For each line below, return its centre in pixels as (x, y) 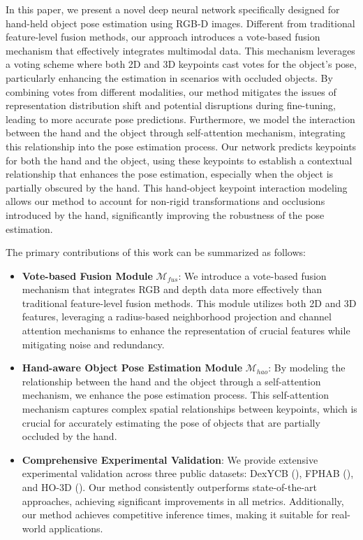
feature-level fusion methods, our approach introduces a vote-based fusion (163, 37)
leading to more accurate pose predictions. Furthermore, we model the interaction (180, 119)
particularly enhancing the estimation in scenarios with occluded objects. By (169, 77)
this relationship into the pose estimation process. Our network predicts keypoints (181, 146)
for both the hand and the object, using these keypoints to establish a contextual (179, 160)
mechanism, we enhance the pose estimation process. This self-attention (175, 395)
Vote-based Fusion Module (87, 275)
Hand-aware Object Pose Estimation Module (132, 368)
